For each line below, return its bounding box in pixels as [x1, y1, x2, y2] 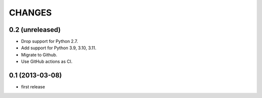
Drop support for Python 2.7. [21, 39, 78, 44]
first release [21, 84, 46, 90]
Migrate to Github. [21, 52, 58, 57]
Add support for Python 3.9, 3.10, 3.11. [21, 45, 97, 51]
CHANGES [9, 7, 52, 18]
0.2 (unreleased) [9, 26, 61, 34]
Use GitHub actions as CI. [21, 58, 73, 65]
